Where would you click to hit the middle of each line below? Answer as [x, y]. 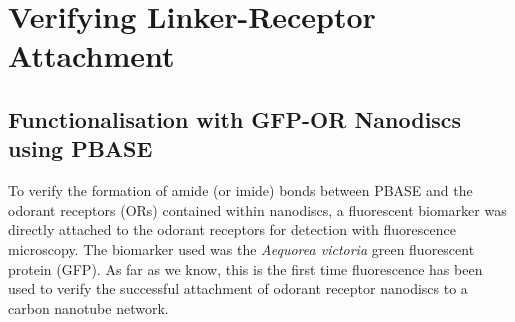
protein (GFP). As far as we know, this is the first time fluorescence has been [245, 268]
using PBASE [80, 148]
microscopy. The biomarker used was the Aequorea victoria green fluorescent [241, 248]
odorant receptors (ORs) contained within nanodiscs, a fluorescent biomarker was [257, 209]
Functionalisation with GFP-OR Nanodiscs [235, 118]
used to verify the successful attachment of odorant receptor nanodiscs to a [238, 288]
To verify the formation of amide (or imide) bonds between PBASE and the [240, 190]
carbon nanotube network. [88, 307]
